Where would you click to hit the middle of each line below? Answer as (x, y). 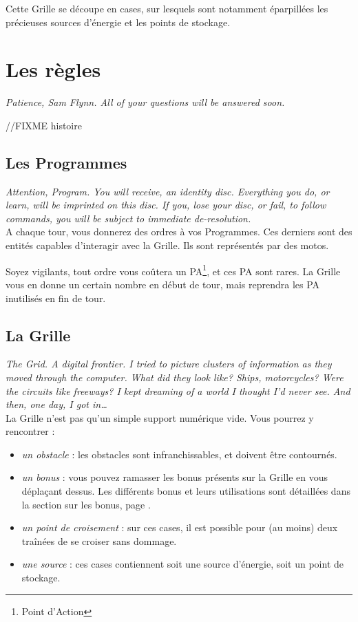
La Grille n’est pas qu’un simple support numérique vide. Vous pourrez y (160, 417)
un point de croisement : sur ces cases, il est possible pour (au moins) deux (180, 527)
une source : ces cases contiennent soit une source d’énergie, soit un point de (183, 564)
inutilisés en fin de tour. (56, 298)
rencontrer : (30, 431)
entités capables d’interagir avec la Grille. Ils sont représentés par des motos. (167, 245)
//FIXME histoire (44, 125)
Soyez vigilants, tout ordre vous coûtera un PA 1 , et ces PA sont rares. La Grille (173, 270)
